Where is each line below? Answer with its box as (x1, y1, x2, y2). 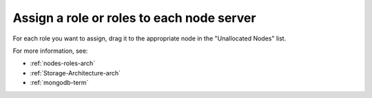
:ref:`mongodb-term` (30, 79, 89, 87)
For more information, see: (12, 47, 88, 55)
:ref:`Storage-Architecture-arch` (30, 69, 121, 77)
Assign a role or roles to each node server (12, 10, 256, 25)
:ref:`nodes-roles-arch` (30, 59, 96, 68)
